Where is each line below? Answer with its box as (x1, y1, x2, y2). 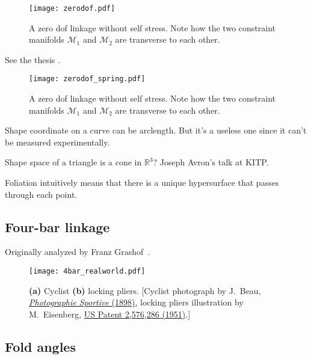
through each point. (5, 188, 78, 200)
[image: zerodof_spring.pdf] (29, 75, 146, 84)
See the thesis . (5, 53, 60, 66)
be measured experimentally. (5, 135, 110, 148)
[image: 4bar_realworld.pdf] (29, 267, 146, 276)
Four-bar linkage (5, 217, 110, 236)
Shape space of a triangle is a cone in (5, 156, 142, 168)
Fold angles (5, 337, 76, 355)
